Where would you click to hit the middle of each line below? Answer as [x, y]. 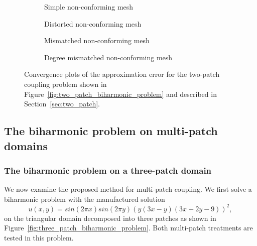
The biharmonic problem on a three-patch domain [108, 170]
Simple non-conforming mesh [89, 7]
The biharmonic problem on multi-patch [111, 131]
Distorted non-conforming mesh [93, 23]
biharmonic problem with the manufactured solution [85, 199]
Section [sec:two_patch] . [62, 104]
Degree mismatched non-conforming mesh [108, 57]
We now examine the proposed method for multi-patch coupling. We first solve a [128, 189]
